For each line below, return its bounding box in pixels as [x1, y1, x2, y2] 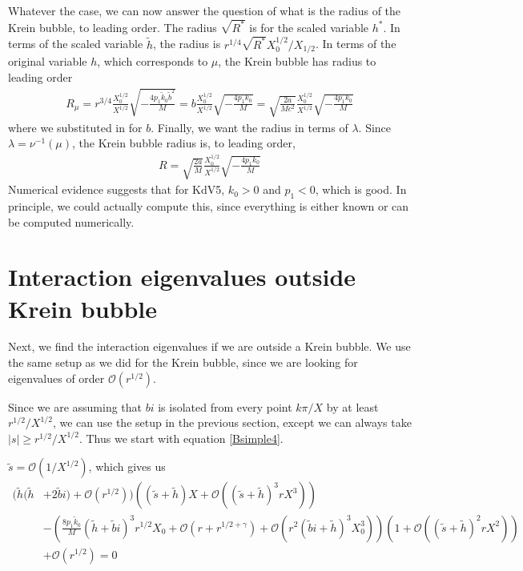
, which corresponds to [97, 53, 208, 70]
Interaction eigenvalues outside [8, 260, 356, 293]
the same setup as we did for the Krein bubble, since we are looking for [8, 354, 358, 371]
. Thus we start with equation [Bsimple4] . [78, 429, 284, 446]
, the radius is [152, 35, 221, 52]
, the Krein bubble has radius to [218, 53, 376, 70]
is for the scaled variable [249, 18, 369, 35]
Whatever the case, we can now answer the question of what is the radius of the [8, 2, 401, 18]
